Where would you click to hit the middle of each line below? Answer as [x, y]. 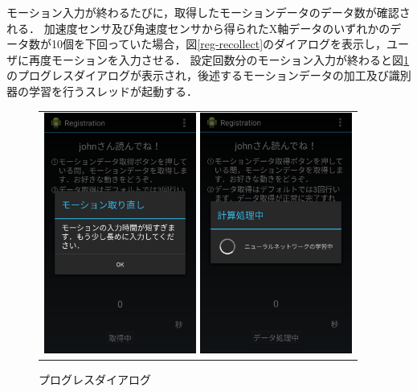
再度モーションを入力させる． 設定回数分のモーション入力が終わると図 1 [219, 59]
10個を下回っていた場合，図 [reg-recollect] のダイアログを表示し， [219, 44]
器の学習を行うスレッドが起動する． [102, 91]
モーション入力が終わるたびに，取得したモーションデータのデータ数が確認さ [208, 12]
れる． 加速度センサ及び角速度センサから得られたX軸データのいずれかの [198, 28]
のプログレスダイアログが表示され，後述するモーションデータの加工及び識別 [209, 75]
